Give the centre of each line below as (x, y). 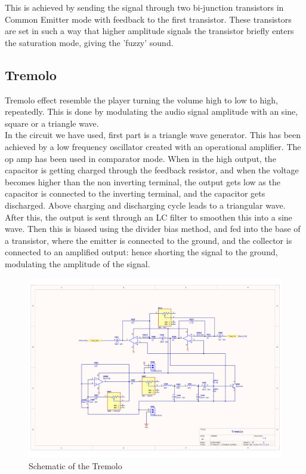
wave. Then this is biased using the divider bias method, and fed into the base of (153, 229)
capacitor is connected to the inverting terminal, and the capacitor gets (135, 193)
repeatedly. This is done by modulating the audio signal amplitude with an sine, (152, 111)
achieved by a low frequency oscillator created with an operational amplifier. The (153, 146)
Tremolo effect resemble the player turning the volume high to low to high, (141, 100)
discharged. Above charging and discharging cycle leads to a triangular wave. (145, 205)
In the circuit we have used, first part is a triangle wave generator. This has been (153, 135)
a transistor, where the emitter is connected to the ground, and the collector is (149, 240)
